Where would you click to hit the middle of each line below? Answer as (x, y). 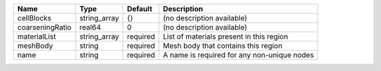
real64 (90, 27)
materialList (37, 37)
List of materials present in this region (225, 37)
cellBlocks (35, 18)
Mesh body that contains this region (223, 46)
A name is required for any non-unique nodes (238, 55)
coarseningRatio (44, 27)
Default (140, 9)
